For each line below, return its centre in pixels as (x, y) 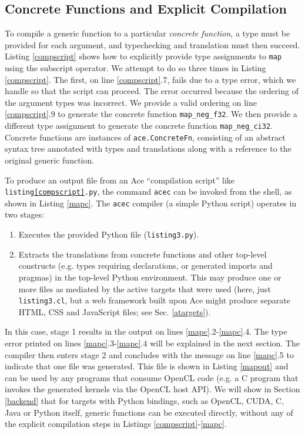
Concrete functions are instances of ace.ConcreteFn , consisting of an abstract (145, 137)
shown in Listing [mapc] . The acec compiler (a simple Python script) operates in (151, 203)
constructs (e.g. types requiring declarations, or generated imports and (145, 266)
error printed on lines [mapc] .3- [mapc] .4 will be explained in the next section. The (152, 343)
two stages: (25, 214)
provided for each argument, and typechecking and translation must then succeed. (152, 44)
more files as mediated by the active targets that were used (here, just (145, 288)
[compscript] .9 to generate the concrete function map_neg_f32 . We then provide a (151, 114)
